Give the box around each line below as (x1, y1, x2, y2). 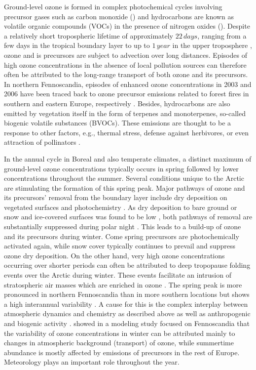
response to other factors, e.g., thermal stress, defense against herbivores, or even (4, 127, 249, 137)
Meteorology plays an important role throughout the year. (4, 357, 180, 367)
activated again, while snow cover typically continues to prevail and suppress (4, 241, 236, 251)
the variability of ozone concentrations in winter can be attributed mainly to (4, 328, 235, 338)
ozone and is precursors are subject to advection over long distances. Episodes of (4, 49, 247, 60)
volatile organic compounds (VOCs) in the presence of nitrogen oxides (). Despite (4, 21, 250, 31)
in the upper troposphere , (172, 40, 252, 50)
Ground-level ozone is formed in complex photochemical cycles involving (4, 1, 222, 11)
